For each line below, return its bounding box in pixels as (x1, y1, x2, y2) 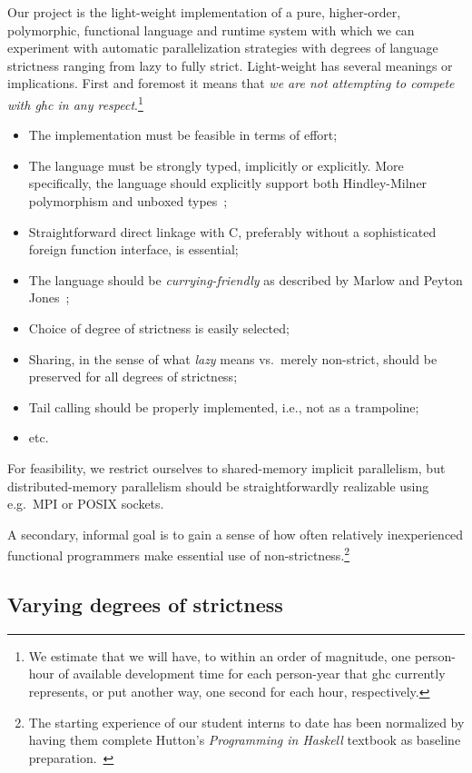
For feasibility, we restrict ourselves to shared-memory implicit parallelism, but (7, 458, 446, 477)
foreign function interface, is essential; (28, 240, 239, 259)
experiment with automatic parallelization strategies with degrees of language (7, 38, 438, 57)
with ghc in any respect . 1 (7, 92, 143, 114)
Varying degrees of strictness (7, 590, 283, 618)
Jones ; (28, 288, 70, 307)
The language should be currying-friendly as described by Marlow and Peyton (28, 270, 463, 289)
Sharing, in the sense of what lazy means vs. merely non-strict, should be (28, 349, 438, 368)
